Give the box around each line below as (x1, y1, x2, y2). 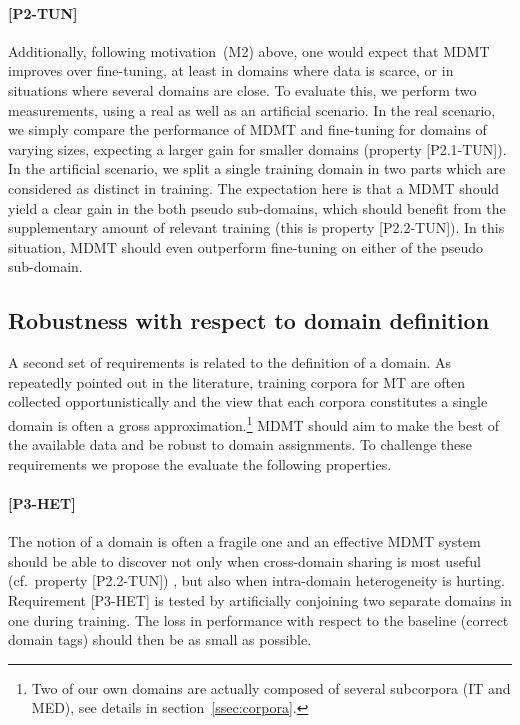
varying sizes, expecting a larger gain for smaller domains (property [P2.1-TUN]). (8, 138, 507, 159)
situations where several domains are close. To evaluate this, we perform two (8, 79, 477, 100)
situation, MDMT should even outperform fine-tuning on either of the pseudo (8, 236, 484, 257)
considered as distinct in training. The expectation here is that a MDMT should (8, 177, 500, 198)
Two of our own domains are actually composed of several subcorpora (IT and (31, 677, 511, 698)
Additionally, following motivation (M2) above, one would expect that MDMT (8, 40, 490, 61)
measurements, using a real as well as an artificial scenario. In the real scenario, (8, 99, 496, 120)
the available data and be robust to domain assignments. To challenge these (8, 434, 472, 455)
